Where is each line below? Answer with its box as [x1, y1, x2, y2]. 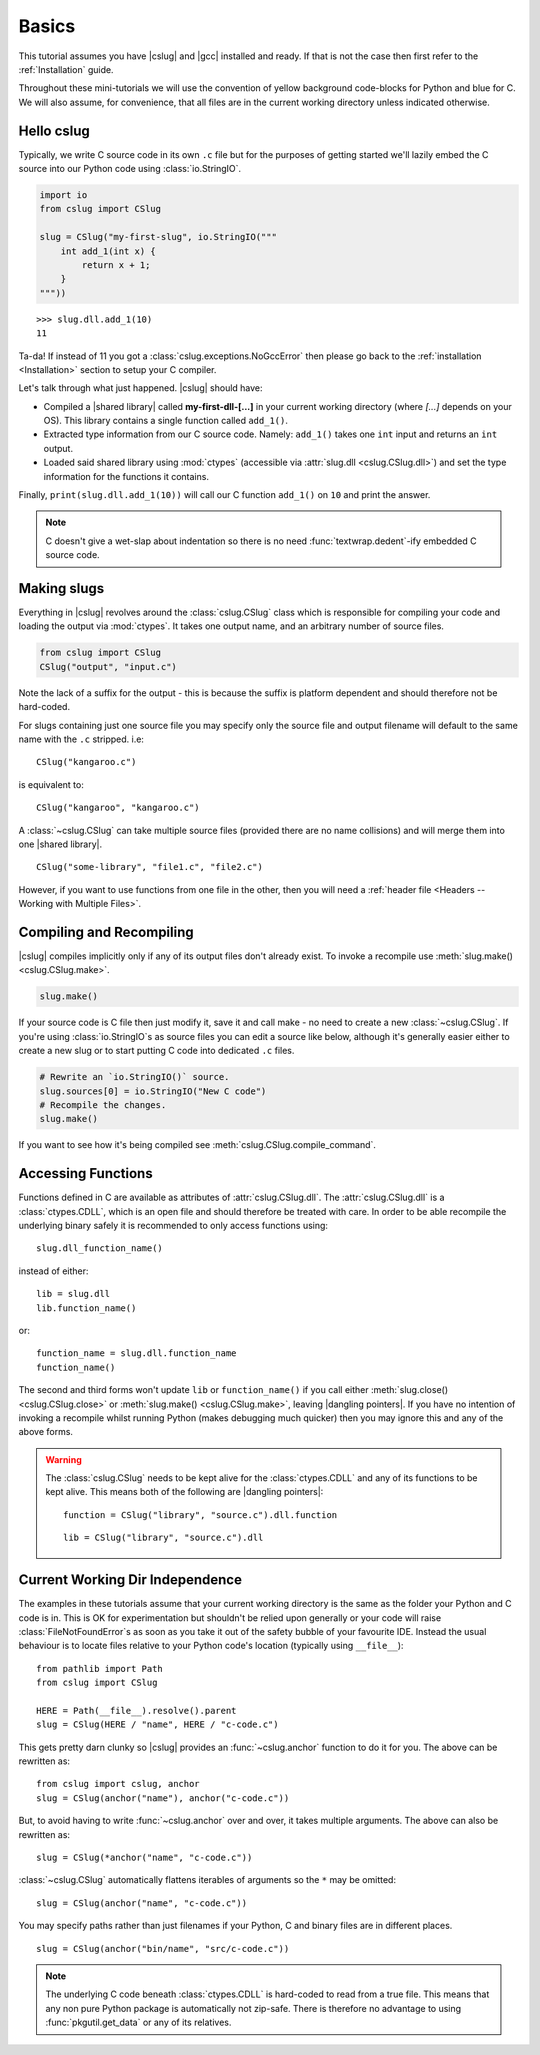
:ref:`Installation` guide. [18, 63, 114, 75]
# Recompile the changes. [39, 1099, 167, 1110]
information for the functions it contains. [43, 470, 210, 482]
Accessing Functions [18, 1165, 154, 1182]
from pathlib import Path [36, 1663, 164, 1674]
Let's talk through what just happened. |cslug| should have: [18, 382, 264, 394]
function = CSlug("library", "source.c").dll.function [63, 1509, 338, 1520]
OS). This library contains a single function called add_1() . [43, 415, 289, 427]
